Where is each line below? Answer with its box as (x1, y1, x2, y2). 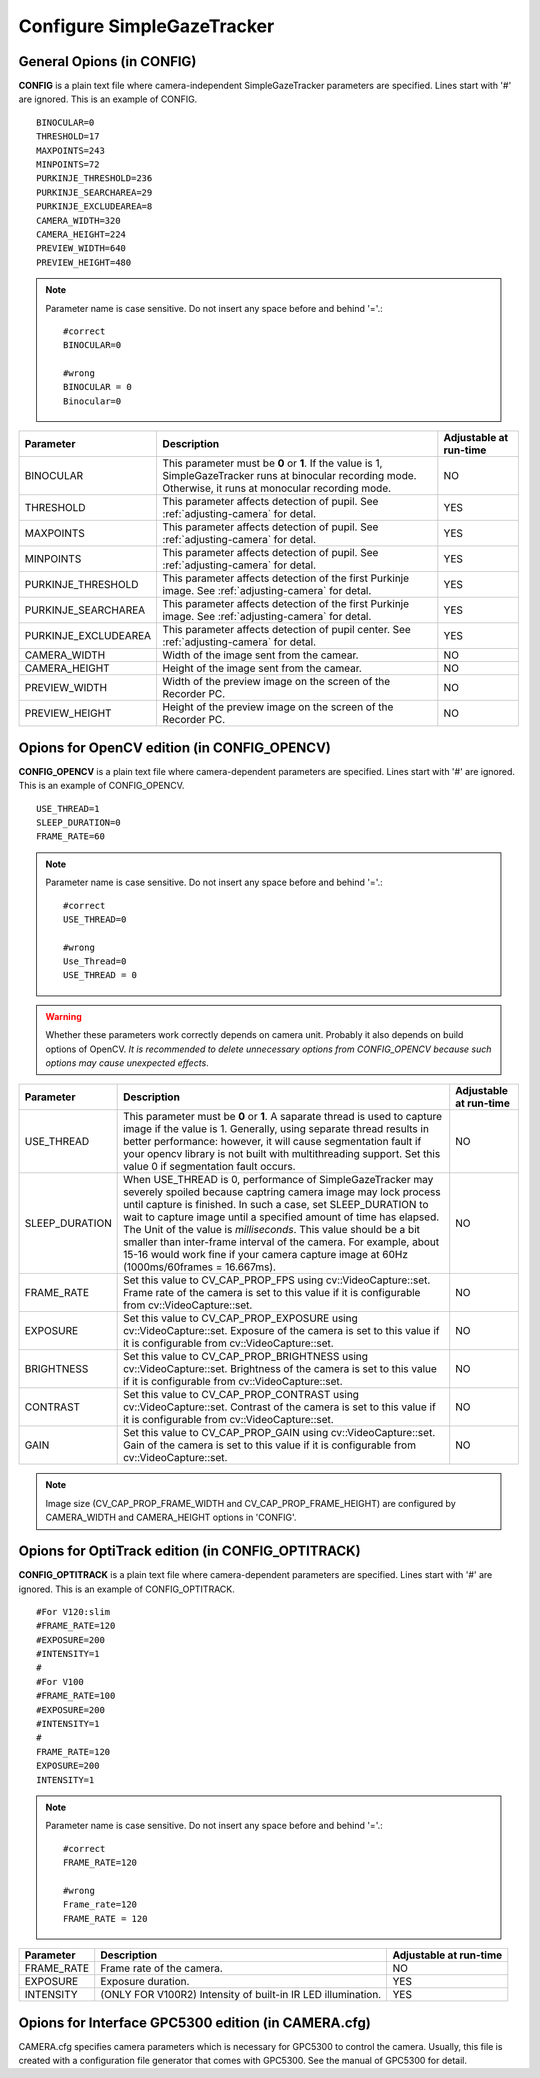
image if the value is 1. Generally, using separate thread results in (123, 1122, 430, 1136)
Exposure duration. (100, 1975, 190, 1989)
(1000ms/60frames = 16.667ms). (123, 1260, 277, 1274)
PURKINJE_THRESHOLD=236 (36, 173, 153, 184)
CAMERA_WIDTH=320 (36, 215, 121, 226)
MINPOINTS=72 (36, 159, 100, 170)
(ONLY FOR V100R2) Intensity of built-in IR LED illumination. (100, 1988, 382, 2002)
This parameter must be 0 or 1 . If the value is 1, (162, 456, 383, 470)
